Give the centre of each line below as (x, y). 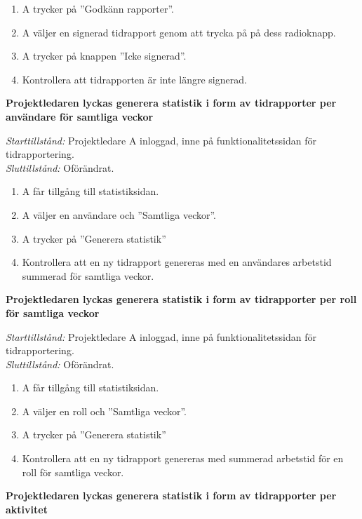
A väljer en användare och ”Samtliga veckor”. (119, 214)
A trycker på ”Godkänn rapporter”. (98, 8)
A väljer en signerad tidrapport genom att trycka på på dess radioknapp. (179, 32)
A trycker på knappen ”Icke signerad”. (104, 56)
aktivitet (27, 509)
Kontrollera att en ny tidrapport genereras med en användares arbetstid (177, 262)
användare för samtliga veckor (80, 116)
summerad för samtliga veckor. (88, 275)
